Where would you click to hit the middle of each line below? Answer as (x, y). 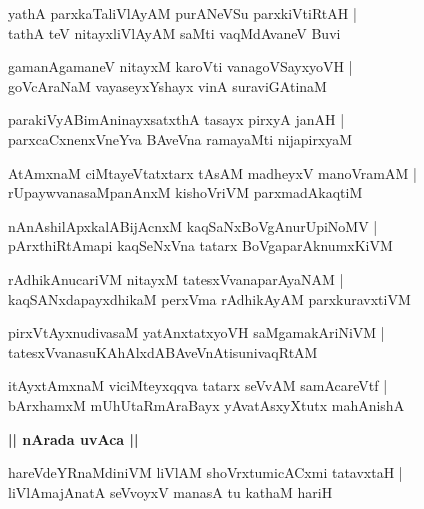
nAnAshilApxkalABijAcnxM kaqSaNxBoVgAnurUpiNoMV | (193, 225)
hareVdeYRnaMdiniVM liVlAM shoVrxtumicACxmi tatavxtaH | (205, 472)
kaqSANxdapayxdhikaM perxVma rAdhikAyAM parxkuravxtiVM (209, 298)
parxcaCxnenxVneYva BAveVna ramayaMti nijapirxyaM (180, 138)
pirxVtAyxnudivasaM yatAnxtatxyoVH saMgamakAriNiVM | (196, 332)
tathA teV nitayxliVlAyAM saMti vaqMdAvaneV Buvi (174, 32)
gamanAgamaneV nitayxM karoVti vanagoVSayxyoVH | (180, 66)
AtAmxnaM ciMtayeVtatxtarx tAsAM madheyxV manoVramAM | (212, 172)
